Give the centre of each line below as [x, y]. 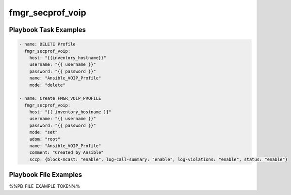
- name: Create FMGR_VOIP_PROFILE [60, 98]
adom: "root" [45, 139]
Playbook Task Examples [48, 30]
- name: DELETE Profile [48, 44]
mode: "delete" [47, 85]
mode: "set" [44, 132]
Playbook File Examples [46, 175]
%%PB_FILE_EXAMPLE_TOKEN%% [44, 186]
